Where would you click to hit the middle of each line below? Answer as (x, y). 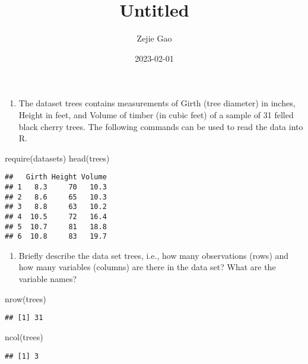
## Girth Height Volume (56, 177)
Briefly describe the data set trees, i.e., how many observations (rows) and (154, 255)
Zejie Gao (154, 38)
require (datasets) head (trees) (57, 158)
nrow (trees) (26, 298)
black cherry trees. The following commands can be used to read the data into (161, 126)
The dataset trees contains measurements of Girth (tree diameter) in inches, (157, 103)
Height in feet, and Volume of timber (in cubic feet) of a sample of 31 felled (156, 114)
